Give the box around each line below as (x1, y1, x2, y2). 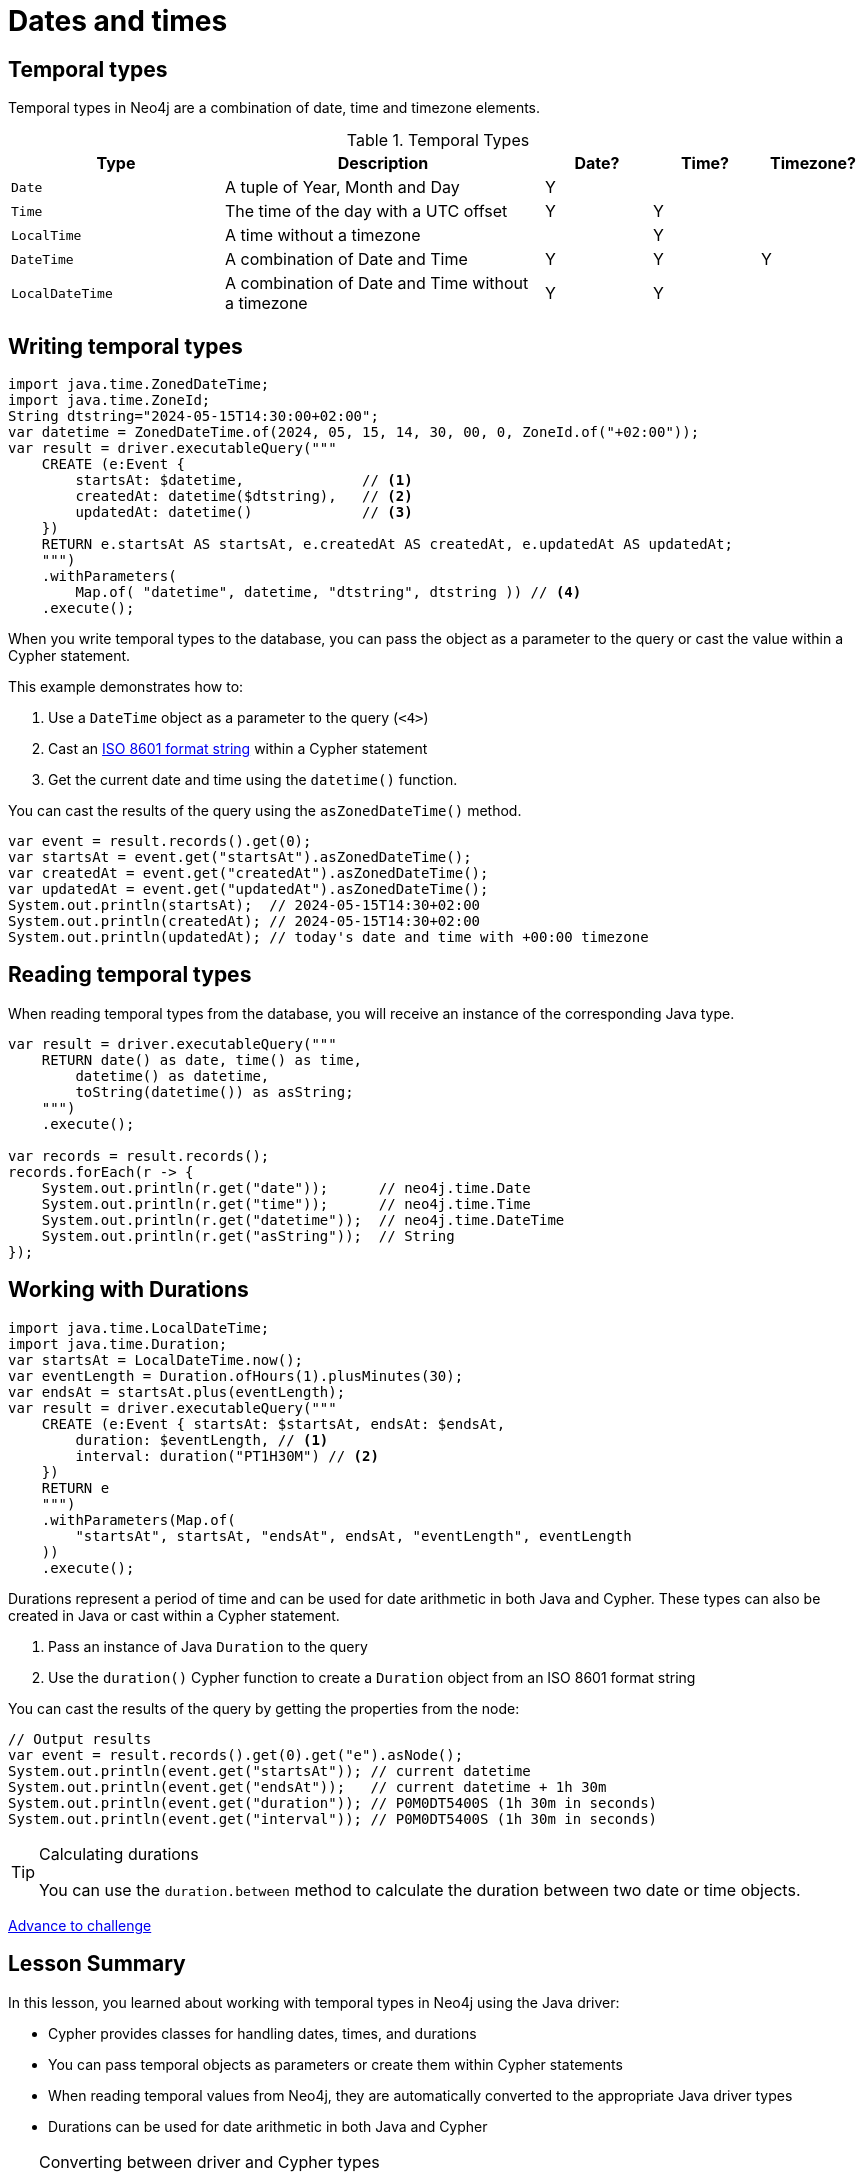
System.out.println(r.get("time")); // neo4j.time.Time (41, 1195, 531, 1212)
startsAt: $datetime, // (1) (75, 472, 413, 489)
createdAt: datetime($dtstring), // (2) (75, 488, 413, 505)
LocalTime (11, 227, 82, 243)
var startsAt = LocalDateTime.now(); (8, 1351, 304, 1368)
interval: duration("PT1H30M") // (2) (75, 1447, 379, 1464)
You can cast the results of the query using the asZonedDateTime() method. (8, 802, 522, 820)
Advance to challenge (8, 1916, 152, 1934)
